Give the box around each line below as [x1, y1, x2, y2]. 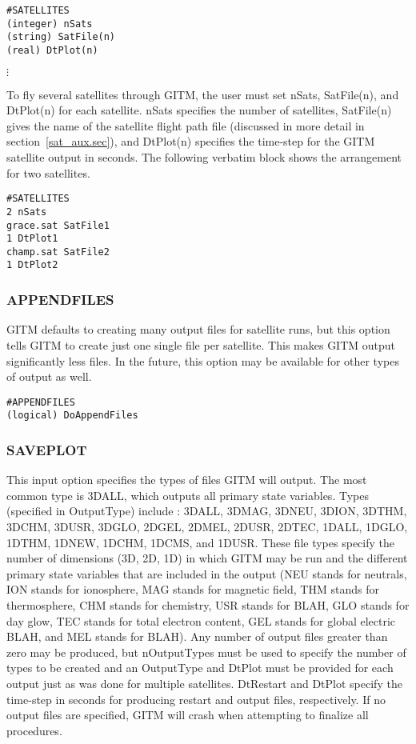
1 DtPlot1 [6, 233, 58, 245]
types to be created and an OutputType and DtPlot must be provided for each [6, 659, 394, 676]
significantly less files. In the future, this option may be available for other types [6, 352, 399, 369]
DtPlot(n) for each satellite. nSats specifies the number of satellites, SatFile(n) [6, 102, 392, 118]
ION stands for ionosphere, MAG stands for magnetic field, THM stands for [6, 581, 379, 598]
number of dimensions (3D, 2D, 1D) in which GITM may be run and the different [6, 550, 408, 566]
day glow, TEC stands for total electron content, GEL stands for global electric [6, 612, 396, 629]
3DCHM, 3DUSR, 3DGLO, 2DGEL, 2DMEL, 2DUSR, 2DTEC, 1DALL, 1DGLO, [6, 518, 408, 535]
